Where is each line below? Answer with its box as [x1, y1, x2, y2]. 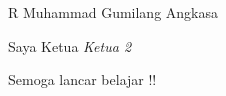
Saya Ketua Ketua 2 [8, 35, 132, 56]
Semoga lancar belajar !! [8, 69, 157, 90]
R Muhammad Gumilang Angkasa [8, 2, 218, 22]
